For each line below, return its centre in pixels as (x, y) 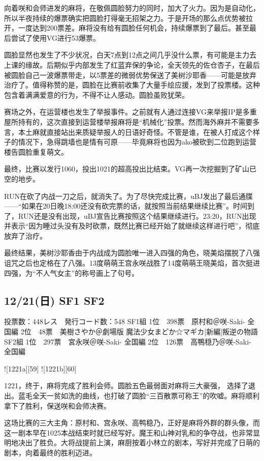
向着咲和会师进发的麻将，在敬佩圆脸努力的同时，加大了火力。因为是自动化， (132, 8)
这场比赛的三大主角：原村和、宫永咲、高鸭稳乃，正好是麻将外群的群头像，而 (132, 423)
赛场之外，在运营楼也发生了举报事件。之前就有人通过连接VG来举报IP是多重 (130, 112)
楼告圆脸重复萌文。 (36, 151)
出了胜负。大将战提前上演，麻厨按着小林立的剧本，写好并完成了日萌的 (142, 442)
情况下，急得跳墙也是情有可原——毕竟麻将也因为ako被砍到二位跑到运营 (137, 142)
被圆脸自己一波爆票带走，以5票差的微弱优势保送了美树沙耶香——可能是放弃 (130, 75)
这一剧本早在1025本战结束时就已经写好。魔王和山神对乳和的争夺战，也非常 (128, 432)
